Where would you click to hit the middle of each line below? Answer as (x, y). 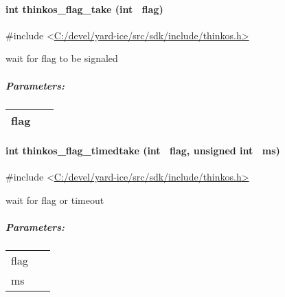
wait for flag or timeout (55, 199)
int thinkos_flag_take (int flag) (84, 9)
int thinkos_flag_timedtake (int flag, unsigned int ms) (143, 151)
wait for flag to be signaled (62, 58)
